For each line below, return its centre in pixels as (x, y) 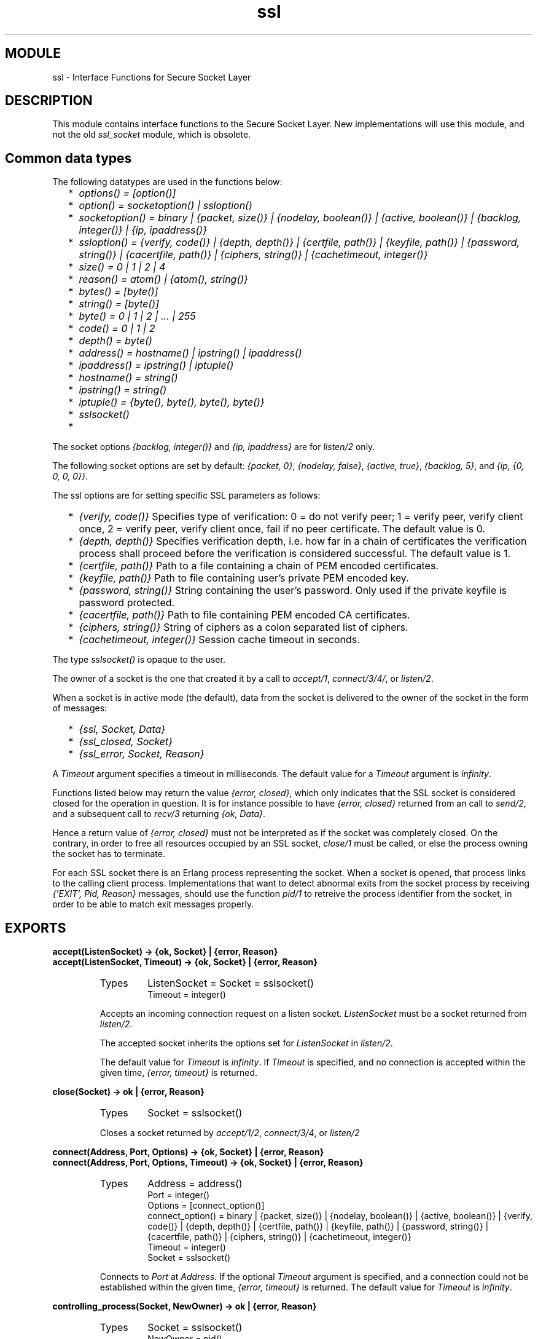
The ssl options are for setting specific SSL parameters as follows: (186, 496)
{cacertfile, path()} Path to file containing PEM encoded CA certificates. (244, 615)
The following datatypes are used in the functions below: (167, 182)
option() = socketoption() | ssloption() (166, 206)
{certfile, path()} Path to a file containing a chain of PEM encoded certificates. (259, 566)
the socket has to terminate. (109, 854)
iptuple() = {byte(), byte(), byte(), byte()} (172, 402)
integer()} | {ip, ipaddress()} (143, 230)
